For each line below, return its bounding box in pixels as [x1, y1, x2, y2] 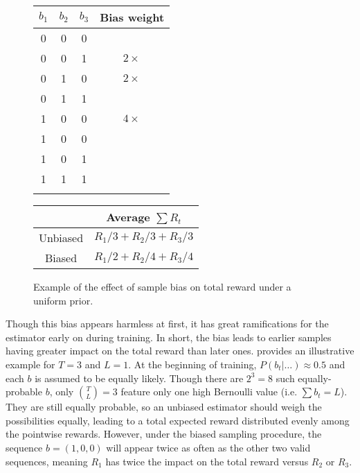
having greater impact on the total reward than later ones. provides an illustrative [6, 343, 354, 358]
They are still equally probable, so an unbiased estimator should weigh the [6, 399, 322, 414]
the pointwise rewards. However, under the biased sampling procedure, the [6, 427, 322, 441]
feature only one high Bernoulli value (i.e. [120, 384, 298, 399]
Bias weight [100, 9, 165, 25]
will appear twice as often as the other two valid [106, 440, 311, 454]
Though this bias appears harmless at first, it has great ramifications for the [6, 316, 329, 331]
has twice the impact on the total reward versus [105, 454, 309, 468]
